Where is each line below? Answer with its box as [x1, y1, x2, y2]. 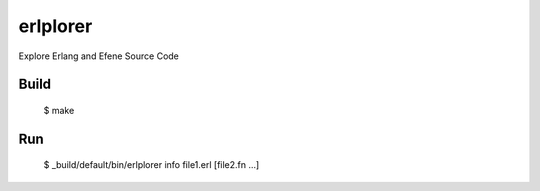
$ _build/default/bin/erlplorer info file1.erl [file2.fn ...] [43, 159, 260, 171]
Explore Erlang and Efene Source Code [18, 50, 180, 62]
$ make [43, 104, 75, 116]
